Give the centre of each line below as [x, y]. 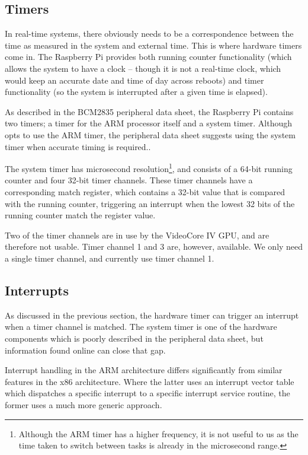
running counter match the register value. [80, 215]
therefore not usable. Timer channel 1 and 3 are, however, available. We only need [154, 246]
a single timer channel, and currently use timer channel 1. [110, 258]
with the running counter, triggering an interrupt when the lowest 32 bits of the [150, 203]
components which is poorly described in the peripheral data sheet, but [134, 338]
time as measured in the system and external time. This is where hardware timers [153, 45]
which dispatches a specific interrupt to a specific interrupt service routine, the [147, 393]
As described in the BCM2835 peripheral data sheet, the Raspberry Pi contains [149, 111]
